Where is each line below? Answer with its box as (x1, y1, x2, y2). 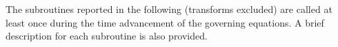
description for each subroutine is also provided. (6, 29, 208, 43)
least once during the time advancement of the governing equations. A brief (6, 15, 324, 29)
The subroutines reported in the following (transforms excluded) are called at (6, 2, 332, 16)
